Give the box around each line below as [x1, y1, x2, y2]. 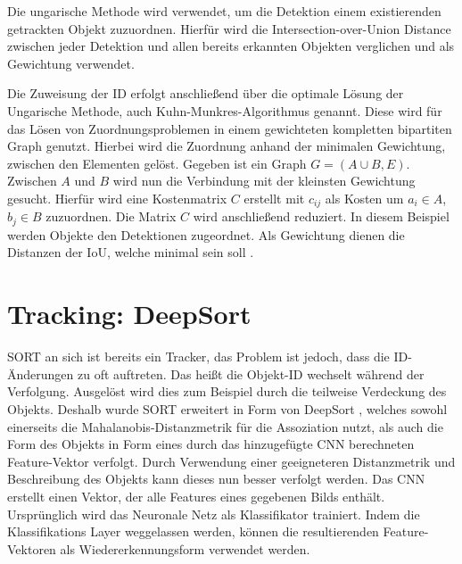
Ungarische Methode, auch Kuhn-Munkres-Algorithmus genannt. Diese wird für [7, 101, 442, 120]
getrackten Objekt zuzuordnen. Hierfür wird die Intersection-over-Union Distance [7, 19, 451, 37]
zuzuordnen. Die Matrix [45, 207, 177, 226]
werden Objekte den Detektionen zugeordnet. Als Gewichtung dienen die [7, 225, 405, 244]
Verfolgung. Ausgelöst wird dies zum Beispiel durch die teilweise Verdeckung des [7, 382, 447, 401]
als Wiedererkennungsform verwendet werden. [60, 539, 310, 558]
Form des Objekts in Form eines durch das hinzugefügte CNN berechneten [7, 435, 415, 453]
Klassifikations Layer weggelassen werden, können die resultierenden [7, 522, 379, 541]
